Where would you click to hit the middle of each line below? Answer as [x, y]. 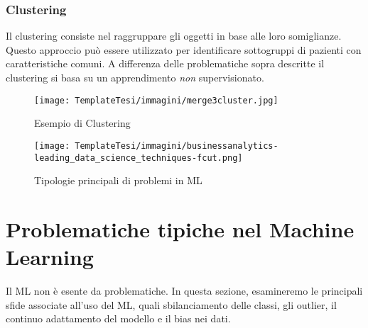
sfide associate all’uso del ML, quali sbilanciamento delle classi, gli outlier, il [171, 304]
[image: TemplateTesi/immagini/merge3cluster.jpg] [156, 100]
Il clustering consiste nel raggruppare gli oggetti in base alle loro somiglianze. [174, 36]
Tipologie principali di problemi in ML [118, 180]
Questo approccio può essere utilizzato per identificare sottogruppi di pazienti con [184, 49]
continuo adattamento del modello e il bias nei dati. [118, 318]
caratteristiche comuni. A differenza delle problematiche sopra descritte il [165, 63]
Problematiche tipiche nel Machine [180, 228]
